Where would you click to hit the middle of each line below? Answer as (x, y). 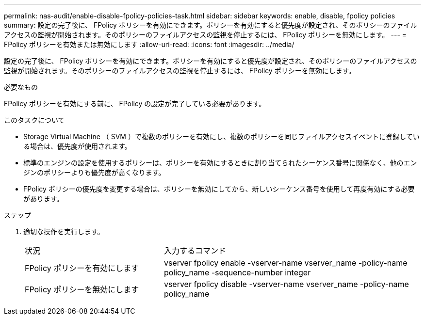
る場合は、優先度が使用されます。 (77, 146)
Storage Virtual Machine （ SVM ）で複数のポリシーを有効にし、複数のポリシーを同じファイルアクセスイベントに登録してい (221, 136)
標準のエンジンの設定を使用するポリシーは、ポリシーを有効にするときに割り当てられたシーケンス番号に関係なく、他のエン (220, 163)
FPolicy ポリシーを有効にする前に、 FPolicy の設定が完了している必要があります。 (135, 104)
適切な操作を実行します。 (64, 231)
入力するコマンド (195, 251)
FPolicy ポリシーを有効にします (82, 268)
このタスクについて (34, 120)
